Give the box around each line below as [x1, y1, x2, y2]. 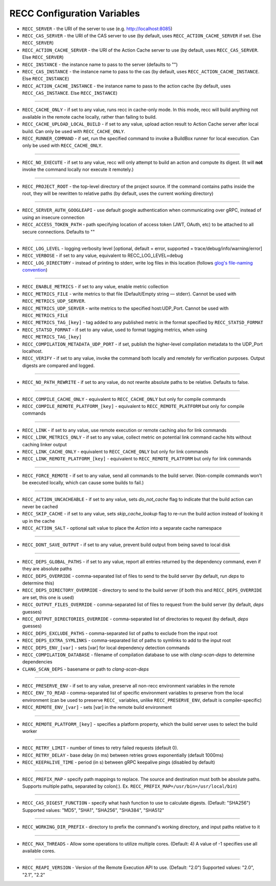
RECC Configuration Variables [9, 8, 140, 19]
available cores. [22, 848, 56, 854]
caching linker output [22, 441, 67, 447]
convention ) [22, 267, 48, 273]
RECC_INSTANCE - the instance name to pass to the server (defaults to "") [22, 61, 178, 68]
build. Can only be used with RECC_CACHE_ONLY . [22, 128, 125, 134]
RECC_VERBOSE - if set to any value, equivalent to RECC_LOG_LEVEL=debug [22, 252, 183, 258]
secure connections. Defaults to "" [22, 228, 95, 235]
